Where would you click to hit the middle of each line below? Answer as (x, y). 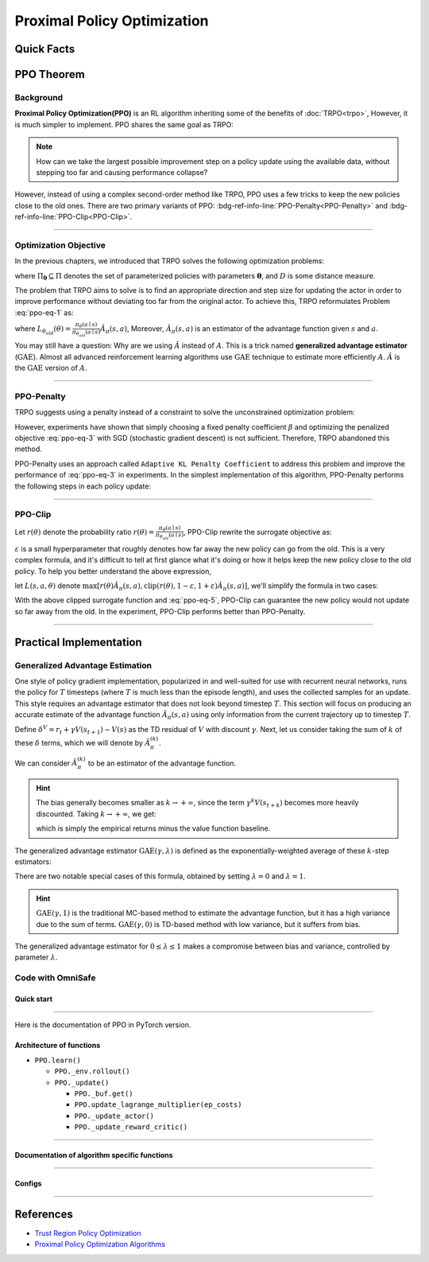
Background (39, 97)
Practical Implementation (78, 642)
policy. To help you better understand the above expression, (113, 571)
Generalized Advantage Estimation (83, 665)
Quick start (34, 999)
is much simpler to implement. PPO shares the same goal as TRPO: (124, 124)
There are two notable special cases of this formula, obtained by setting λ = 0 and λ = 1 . (160, 876)
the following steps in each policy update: (83, 486)
